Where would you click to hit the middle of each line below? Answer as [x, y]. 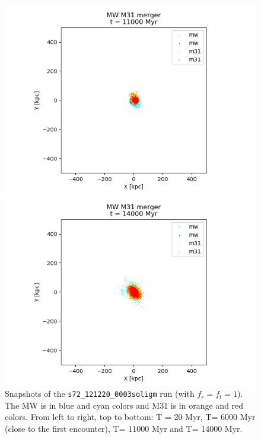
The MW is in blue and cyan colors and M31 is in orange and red [124, 405]
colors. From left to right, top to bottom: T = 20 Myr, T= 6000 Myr [130, 417]
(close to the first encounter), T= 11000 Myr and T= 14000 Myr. [124, 429]
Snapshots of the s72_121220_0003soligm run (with [100, 394]
